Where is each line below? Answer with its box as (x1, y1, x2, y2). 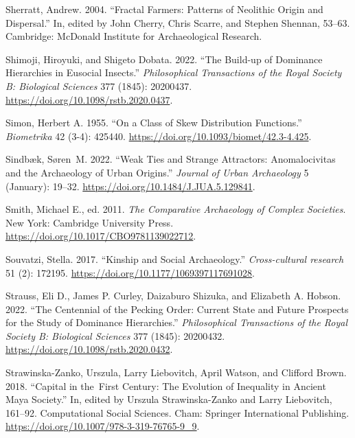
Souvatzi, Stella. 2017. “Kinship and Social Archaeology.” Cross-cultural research (5, 251, 344, 266)
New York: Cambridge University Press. (5, 215, 174, 229)
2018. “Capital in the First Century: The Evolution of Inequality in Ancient (5, 378, 326, 393)
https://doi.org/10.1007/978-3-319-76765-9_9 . (5, 419, 200, 433)
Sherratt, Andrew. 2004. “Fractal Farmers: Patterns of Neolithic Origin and (5, 2, 323, 16)
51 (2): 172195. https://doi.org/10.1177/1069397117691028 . (5, 265, 255, 279)
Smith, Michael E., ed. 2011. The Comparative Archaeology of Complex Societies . (5, 202, 346, 216)
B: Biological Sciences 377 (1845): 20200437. (5, 78, 192, 93)
